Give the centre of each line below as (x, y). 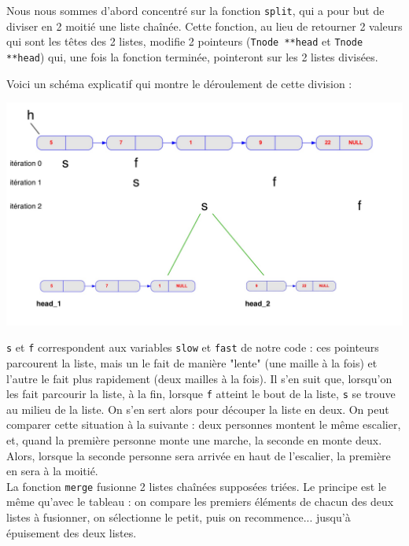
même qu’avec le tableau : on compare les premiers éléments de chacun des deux (200, 502)
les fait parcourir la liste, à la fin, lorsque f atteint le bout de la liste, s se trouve (201, 394)
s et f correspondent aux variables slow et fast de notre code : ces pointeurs (193, 347)
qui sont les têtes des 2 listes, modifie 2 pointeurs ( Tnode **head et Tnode (185, 41)
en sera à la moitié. (52, 471)
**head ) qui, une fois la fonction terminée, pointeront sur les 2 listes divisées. (192, 56)
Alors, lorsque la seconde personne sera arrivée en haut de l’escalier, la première (199, 455)
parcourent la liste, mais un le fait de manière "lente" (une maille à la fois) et (192, 362)
